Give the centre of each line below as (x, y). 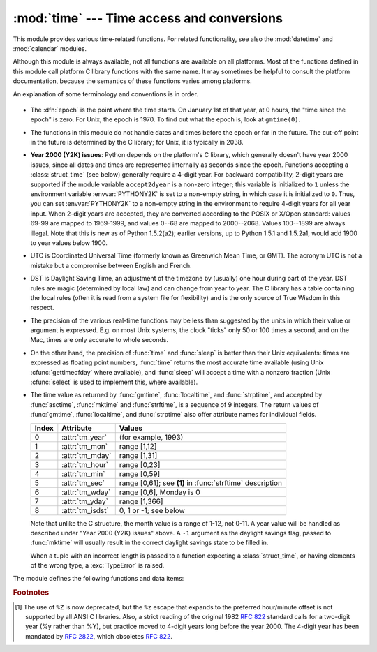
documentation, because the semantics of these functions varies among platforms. (133, 81)
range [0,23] (140, 464)
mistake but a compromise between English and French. (111, 265)
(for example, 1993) (151, 437)
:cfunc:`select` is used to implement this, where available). (114, 382)
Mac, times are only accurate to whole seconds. (99, 340)
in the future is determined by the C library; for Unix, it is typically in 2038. (137, 142)
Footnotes (31, 593)
